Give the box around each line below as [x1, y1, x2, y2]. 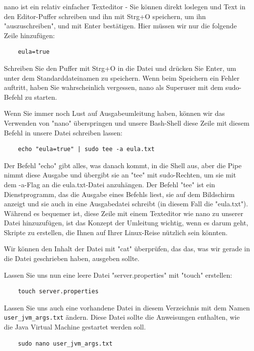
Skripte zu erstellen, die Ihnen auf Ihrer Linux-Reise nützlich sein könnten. [4, 227, 228, 237]
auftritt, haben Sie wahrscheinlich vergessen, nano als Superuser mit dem [4, 82, 223, 92]
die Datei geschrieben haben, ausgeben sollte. [4, 253, 139, 263]
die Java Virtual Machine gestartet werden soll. [4, 322, 146, 332]
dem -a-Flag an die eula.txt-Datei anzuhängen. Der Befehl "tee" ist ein [4, 179, 215, 189]
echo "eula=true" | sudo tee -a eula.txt [18, 146, 155, 153]
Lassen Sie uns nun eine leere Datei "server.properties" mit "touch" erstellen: [4, 269, 232, 280]
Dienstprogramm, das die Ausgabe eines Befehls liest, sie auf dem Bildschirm [4, 189, 235, 199]
